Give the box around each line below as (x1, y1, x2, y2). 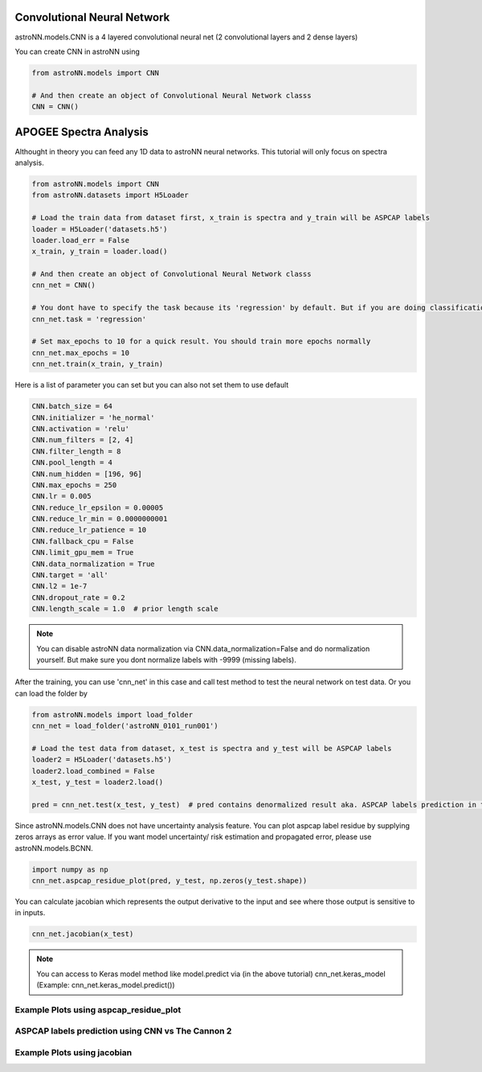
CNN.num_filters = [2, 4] (31, 435, 134, 445)
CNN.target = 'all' (31, 571, 108, 580)
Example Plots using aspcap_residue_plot (14, 1004, 182, 1015)
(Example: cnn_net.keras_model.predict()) (36, 980, 176, 990)
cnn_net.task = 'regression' (31, 314, 147, 323)
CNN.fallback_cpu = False (31, 536, 134, 546)
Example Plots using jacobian (14, 1047, 133, 1058)
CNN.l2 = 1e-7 (31, 581, 88, 591)
